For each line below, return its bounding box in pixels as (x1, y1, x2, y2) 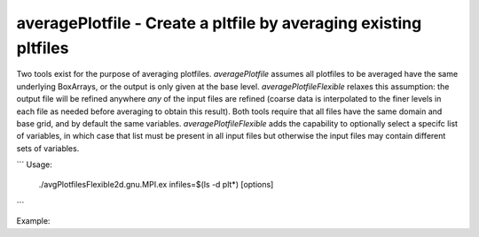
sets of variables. (16, 142, 80, 154)
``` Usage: (16, 159, 52, 170)
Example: (16, 216, 51, 226)
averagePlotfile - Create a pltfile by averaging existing (16, 13, 422, 33)
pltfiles (16, 38, 69, 57)
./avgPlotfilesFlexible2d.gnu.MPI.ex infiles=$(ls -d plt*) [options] (38, 180, 274, 190)
